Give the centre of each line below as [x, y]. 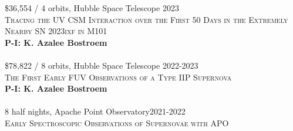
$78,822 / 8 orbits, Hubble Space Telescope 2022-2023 [102, 65]
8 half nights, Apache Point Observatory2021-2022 [95, 111]
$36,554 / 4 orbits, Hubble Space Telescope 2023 [92, 8]
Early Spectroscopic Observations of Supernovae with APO [117, 122]
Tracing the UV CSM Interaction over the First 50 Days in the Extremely [146, 19]
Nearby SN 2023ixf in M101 [56, 31]
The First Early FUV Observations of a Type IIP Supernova [118, 77]
